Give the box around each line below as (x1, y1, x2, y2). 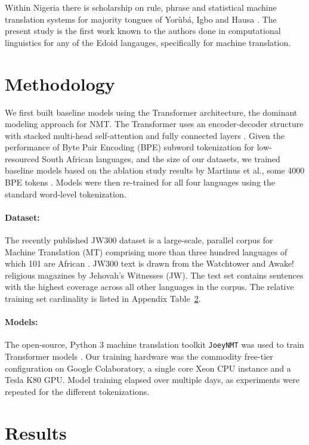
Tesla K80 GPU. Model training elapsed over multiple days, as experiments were (5, 373, 299, 386)
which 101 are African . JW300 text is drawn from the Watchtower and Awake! (5, 257, 295, 270)
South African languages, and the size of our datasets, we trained (42, 152, 280, 165)
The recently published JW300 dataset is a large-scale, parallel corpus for (5, 234, 273, 246)
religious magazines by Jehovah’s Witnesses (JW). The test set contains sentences (5, 268, 304, 281)
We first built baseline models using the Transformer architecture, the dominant (5, 106, 298, 118)
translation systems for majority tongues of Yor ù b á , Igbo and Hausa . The (5, 13, 277, 25)
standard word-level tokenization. (5, 187, 126, 200)
